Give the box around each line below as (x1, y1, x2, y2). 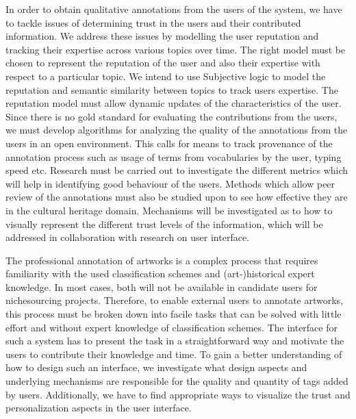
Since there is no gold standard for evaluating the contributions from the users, (5, 109, 338, 123)
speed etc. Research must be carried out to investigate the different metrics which (5, 163, 348, 177)
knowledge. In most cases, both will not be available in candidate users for (5, 279, 318, 294)
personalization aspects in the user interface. (5, 401, 192, 415)
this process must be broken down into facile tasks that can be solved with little (5, 307, 342, 321)
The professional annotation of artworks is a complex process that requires (5, 253, 318, 267)
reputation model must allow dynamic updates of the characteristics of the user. (5, 96, 342, 110)
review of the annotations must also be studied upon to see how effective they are (5, 190, 348, 204)
